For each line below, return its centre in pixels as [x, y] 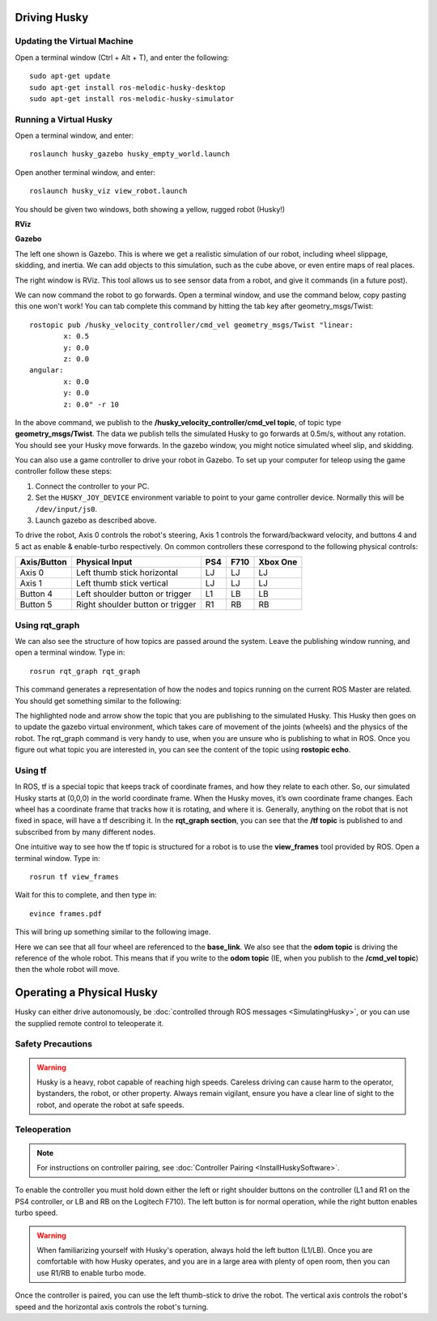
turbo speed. [36, 1213]
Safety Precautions [54, 1044]
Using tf [31, 770]
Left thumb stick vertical [122, 583]
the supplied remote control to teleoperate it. [89, 1023]
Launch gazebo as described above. [96, 520]
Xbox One [278, 562]
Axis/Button [44, 562]
